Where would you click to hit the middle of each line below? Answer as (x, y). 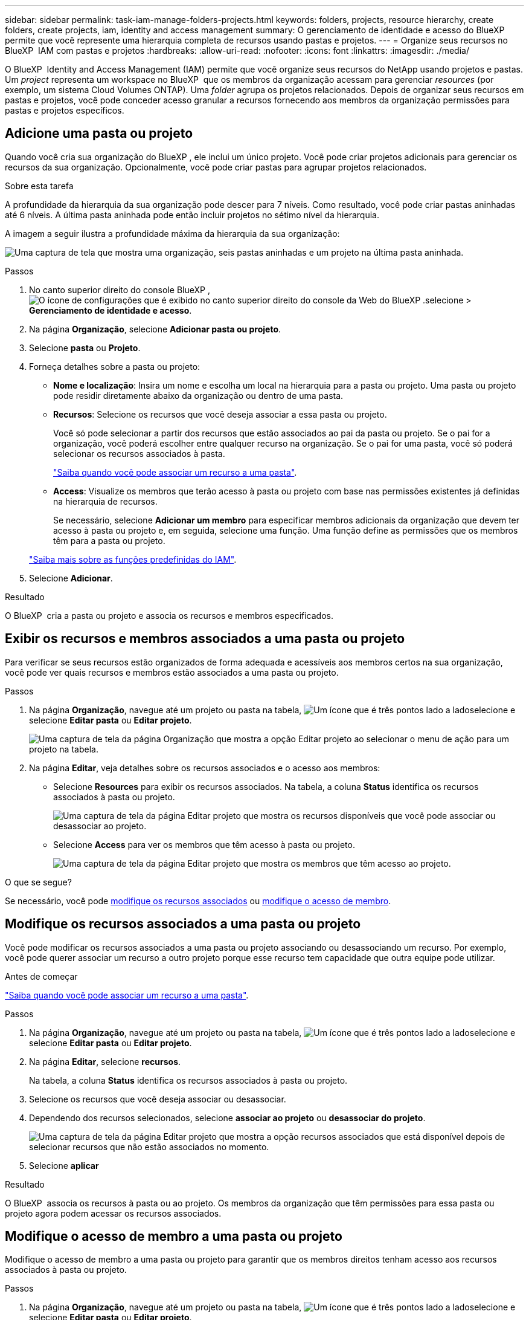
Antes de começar (41, 976)
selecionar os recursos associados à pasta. (139, 453)
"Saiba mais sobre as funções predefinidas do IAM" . (133, 559)
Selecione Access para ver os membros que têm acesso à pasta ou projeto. (204, 844)
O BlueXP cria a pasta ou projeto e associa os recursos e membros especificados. (169, 615)
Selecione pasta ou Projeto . (85, 348)
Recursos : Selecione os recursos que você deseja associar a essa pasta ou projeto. (220, 414)
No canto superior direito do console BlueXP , (120, 290)
